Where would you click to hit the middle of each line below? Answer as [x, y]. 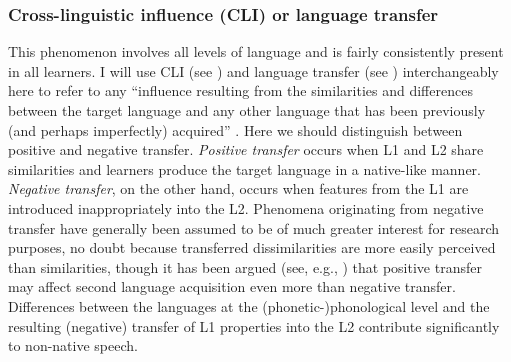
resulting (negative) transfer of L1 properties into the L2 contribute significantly [254, 325]
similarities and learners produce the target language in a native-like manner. [244, 168]
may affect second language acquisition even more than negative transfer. [232, 286]
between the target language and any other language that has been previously [247, 110]
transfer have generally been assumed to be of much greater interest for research [254, 227]
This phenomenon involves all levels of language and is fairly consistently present [256, 51]
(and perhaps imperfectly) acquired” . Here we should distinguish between [235, 129]
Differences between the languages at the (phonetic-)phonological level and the [249, 305]
